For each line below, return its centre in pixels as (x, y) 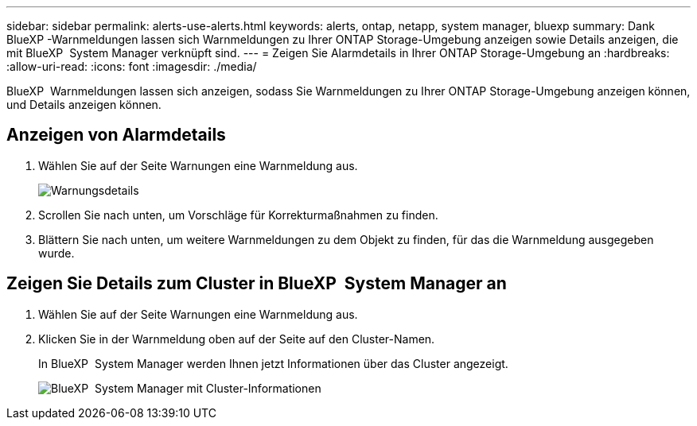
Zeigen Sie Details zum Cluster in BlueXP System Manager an (257, 284)
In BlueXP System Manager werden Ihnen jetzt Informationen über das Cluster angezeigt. (273, 363)
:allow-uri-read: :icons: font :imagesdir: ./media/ (132, 66)
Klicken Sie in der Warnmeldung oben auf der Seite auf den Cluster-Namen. (237, 339)
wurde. (56, 253)
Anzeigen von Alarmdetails (116, 135)
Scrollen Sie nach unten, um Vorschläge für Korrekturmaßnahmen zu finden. (238, 215)
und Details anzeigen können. (84, 105)
